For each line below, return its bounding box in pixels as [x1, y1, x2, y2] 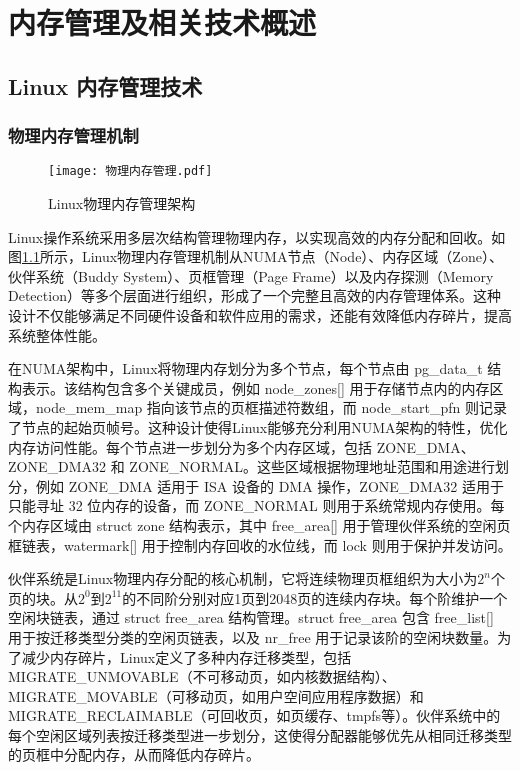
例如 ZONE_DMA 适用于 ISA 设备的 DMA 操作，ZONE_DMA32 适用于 [35, 475, 505, 496]
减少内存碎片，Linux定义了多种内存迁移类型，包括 [21, 646, 352, 667]
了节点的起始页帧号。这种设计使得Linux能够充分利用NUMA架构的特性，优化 [8, 416, 508, 437]
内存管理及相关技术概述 [8, 2, 317, 43]
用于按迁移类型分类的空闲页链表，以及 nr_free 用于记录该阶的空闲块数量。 [8, 626, 498, 647]
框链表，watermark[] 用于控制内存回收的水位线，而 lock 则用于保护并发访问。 [8, 534, 512, 555]
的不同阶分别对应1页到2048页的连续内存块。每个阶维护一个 [122, 587, 508, 608]
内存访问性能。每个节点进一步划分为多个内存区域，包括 [8, 436, 372, 457]
